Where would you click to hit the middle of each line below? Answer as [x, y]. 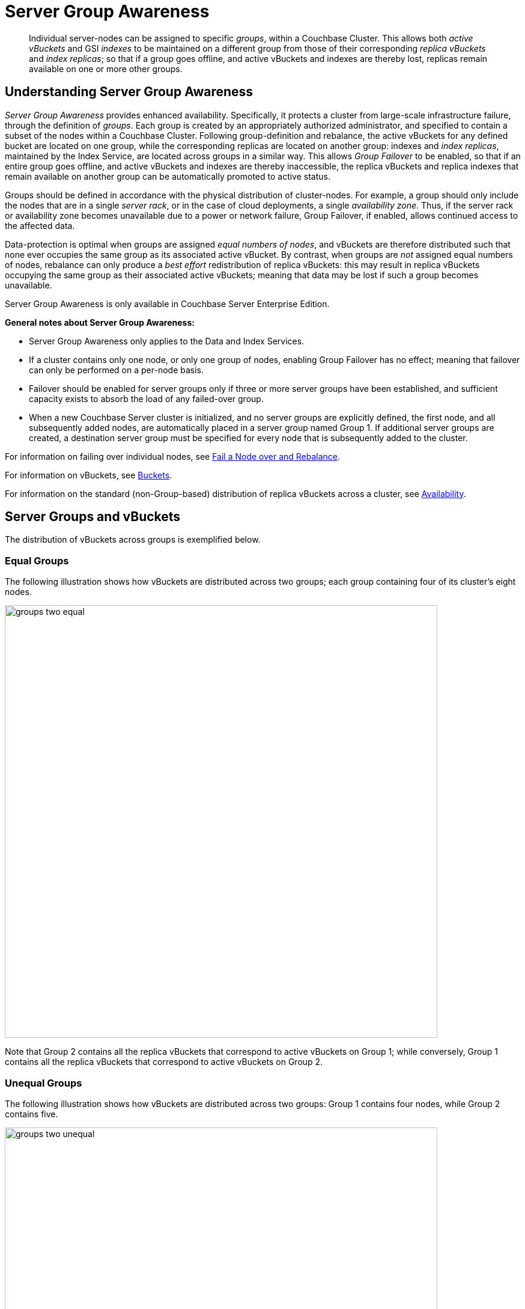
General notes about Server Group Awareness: [100, 322]
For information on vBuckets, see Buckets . [89, 475]
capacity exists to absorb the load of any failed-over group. [146, 398]
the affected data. [40, 225]
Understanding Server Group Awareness [129, 92]
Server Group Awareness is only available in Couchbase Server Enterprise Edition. [167, 304]
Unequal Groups [44, 1083]
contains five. [32, 1114]
